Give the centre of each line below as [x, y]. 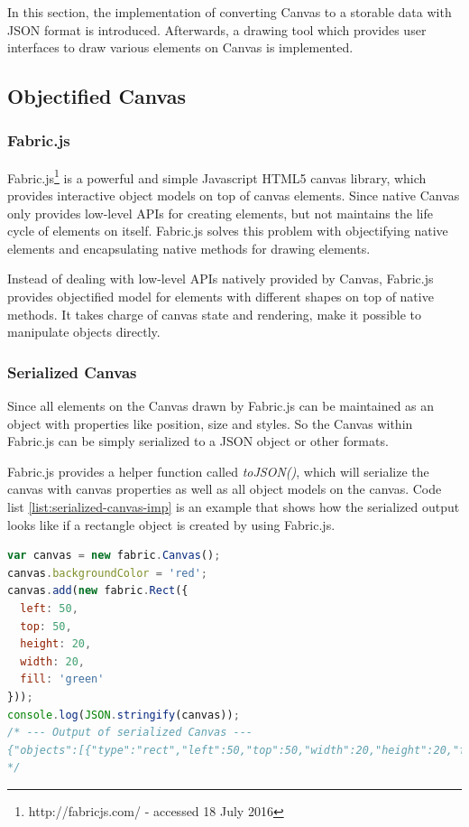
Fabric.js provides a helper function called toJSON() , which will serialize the [218, 471]
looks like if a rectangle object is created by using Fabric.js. [171, 524]
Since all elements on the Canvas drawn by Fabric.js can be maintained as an [221, 405]
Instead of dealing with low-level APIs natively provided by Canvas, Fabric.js [221, 279]
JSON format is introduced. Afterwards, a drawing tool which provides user [217, 29]
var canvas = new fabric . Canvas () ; [114, 556]
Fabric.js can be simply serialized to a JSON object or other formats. [198, 441]
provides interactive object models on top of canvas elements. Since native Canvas [234, 195]
